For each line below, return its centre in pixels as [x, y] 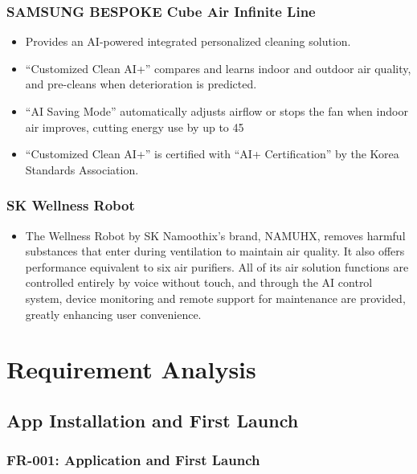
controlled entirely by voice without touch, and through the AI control [199, 282]
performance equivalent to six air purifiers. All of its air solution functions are [217, 266]
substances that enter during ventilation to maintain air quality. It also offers [215, 251]
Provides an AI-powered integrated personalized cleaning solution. [188, 41]
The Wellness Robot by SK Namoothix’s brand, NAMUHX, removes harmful [215, 235]
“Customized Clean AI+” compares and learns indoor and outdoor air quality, [218, 68]
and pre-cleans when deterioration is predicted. [141, 84]
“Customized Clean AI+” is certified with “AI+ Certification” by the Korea [212, 154]
